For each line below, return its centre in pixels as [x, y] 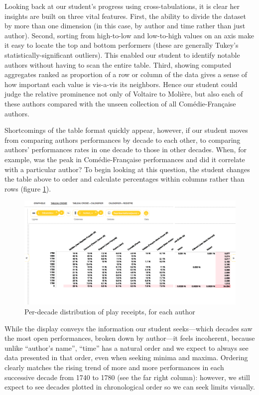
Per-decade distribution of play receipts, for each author [110, 311]
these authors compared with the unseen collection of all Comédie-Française [120, 103]
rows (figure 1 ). [28, 188]
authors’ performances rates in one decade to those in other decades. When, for [126, 149]
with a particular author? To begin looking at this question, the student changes [127, 169]
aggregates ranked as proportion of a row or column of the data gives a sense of [126, 74]
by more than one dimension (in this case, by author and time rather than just [125, 26]
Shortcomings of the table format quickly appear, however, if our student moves [126, 130]
